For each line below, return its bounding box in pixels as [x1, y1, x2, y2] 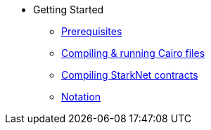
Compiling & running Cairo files [61, 47, 205, 59]
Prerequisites [61, 25, 122, 37]
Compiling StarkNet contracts [61, 69, 198, 81]
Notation [61, 91, 101, 103]
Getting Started [33, 4, 104, 15]
